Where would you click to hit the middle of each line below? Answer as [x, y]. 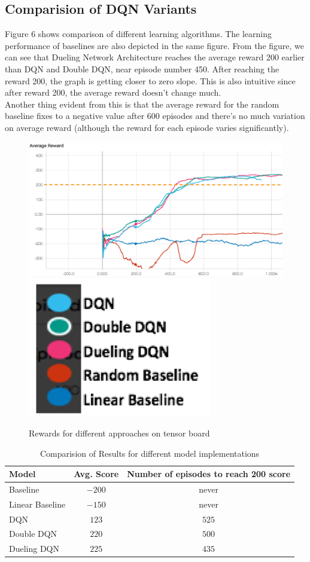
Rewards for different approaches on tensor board [119, 433]
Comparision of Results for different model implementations [150, 453]
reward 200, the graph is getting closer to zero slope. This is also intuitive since [150, 80]
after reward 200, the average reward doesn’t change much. [113, 92]
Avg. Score [96, 474]
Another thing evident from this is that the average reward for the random [142, 104]
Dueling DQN [34, 549]
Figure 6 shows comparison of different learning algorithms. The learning [139, 34]
